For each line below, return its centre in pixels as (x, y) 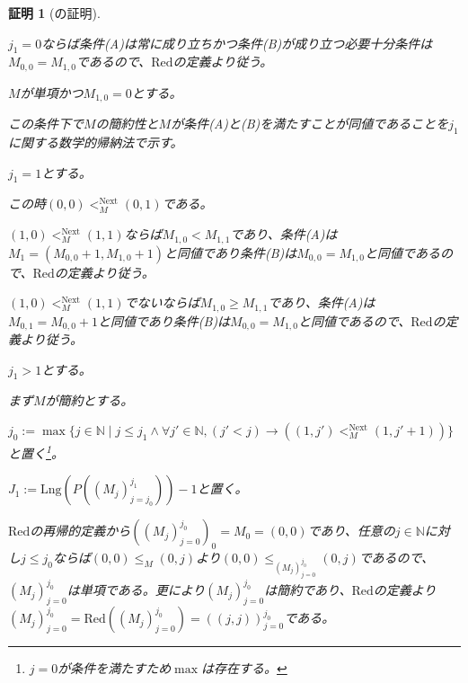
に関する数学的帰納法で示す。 (96, 142)
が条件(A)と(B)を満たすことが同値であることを (310, 124)
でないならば (162, 302)
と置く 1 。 (36, 452)
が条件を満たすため (115, 668)
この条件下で (46, 124)
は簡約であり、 (308, 590)
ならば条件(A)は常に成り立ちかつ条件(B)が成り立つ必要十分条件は (237, 43)
